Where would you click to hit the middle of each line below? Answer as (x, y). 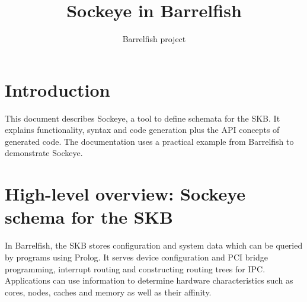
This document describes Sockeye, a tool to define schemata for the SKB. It (143, 118)
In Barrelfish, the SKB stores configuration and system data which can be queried (154, 245)
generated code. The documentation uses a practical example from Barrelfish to (149, 141)
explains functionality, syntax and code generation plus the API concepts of (142, 130)
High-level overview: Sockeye (125, 194)
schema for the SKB (89, 217)
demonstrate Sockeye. (44, 153)
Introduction (57, 89)
